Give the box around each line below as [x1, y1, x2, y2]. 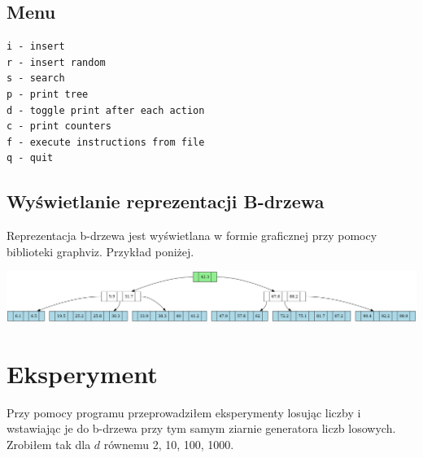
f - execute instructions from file [7, 136, 205, 148]
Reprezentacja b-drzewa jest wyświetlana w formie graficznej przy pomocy [7, 227, 377, 244]
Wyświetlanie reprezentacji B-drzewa [7, 189, 325, 214]
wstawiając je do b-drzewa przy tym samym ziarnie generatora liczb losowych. [7, 420, 396, 437]
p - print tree [7, 88, 89, 100]
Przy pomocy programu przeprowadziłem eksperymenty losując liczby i [7, 403, 361, 421]
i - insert [7, 41, 65, 53]
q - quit [7, 152, 54, 164]
